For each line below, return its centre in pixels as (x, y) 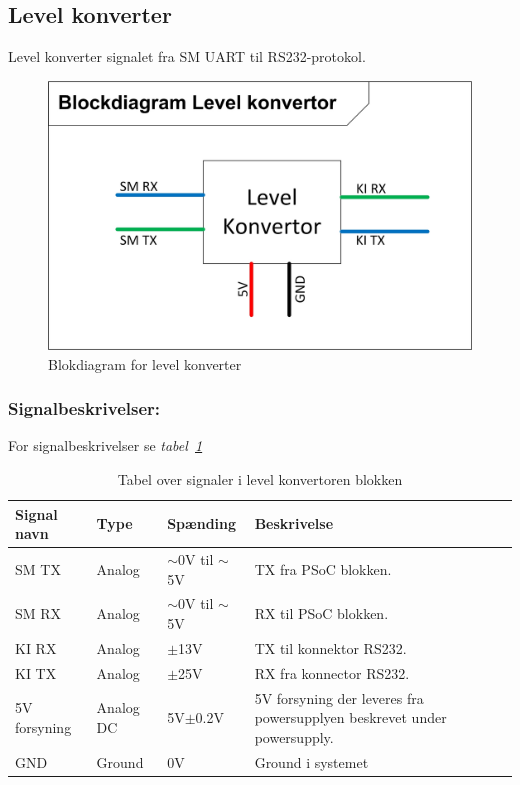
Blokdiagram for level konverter (145, 363)
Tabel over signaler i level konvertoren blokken (260, 478)
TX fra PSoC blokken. (323, 568)
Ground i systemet (311, 761)
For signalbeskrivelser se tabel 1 (105, 445)
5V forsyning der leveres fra (339, 697)
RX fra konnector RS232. (332, 672)
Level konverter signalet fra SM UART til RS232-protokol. (187, 56)
